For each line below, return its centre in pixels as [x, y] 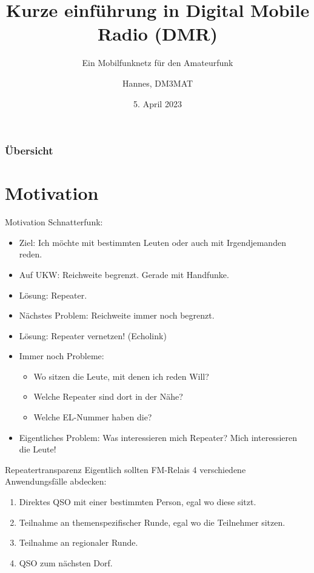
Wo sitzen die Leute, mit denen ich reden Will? [121, 376]
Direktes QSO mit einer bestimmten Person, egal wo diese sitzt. [138, 502]
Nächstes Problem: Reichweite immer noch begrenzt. [117, 315]
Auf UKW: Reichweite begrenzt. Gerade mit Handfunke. [124, 274]
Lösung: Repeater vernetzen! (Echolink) [93, 335]
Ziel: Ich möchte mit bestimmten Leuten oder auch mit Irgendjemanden [152, 242]
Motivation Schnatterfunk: [54, 222]
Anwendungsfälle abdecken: [56, 481]
